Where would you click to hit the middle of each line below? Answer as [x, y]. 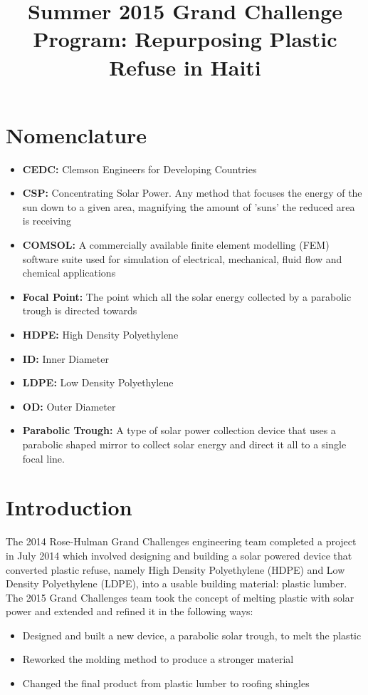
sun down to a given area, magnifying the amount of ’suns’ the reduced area [189, 206]
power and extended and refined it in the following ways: [130, 611]
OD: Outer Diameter [69, 406]
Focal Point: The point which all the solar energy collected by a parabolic [187, 296]
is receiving [47, 221]
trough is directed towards [80, 310]
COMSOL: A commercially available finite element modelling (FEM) [176, 245]
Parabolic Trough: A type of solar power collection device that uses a [179, 430]
